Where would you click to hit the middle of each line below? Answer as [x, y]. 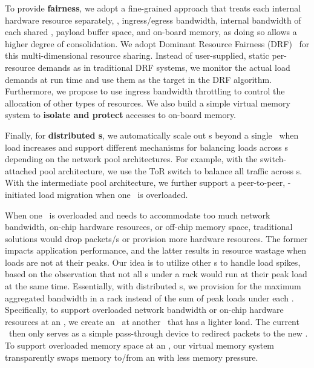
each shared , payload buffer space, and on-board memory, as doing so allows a [151, 32]
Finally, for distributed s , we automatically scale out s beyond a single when [152, 135]
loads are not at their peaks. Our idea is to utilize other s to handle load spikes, [153, 262]
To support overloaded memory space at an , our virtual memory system [140, 345]
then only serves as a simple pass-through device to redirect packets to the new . [158, 333]
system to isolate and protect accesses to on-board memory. [121, 115]
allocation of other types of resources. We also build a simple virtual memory [148, 103]
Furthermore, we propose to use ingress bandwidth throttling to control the [145, 91]
